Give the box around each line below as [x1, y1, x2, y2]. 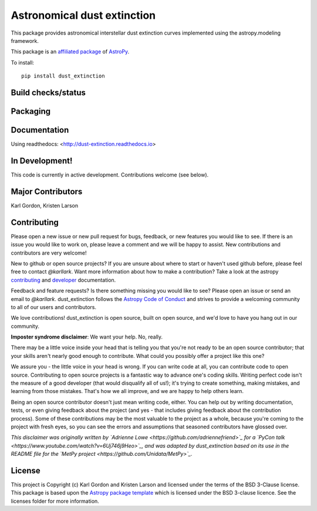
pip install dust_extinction [21, 73, 105, 79]
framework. [11, 37, 39, 44]
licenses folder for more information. [11, 498, 99, 505]
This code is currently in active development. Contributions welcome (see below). [11, 171, 209, 178]
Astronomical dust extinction [11, 9, 156, 22]
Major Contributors [11, 187, 83, 197]
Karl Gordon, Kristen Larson [11, 202, 79, 209]
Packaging [11, 106, 51, 116]
